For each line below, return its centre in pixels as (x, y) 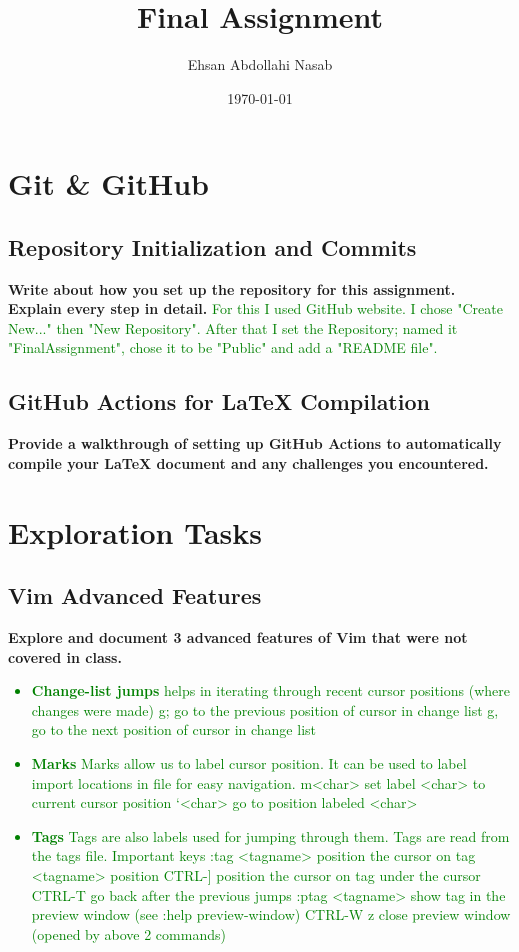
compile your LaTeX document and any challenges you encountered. (248, 462)
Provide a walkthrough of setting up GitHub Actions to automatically (255, 443)
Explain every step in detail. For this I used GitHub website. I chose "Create (255, 308)
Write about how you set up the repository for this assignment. (232, 288)
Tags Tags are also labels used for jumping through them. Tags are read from (270, 835)
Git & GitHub (108, 183)
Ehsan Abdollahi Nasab (260, 64)
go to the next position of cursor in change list (173, 729)
